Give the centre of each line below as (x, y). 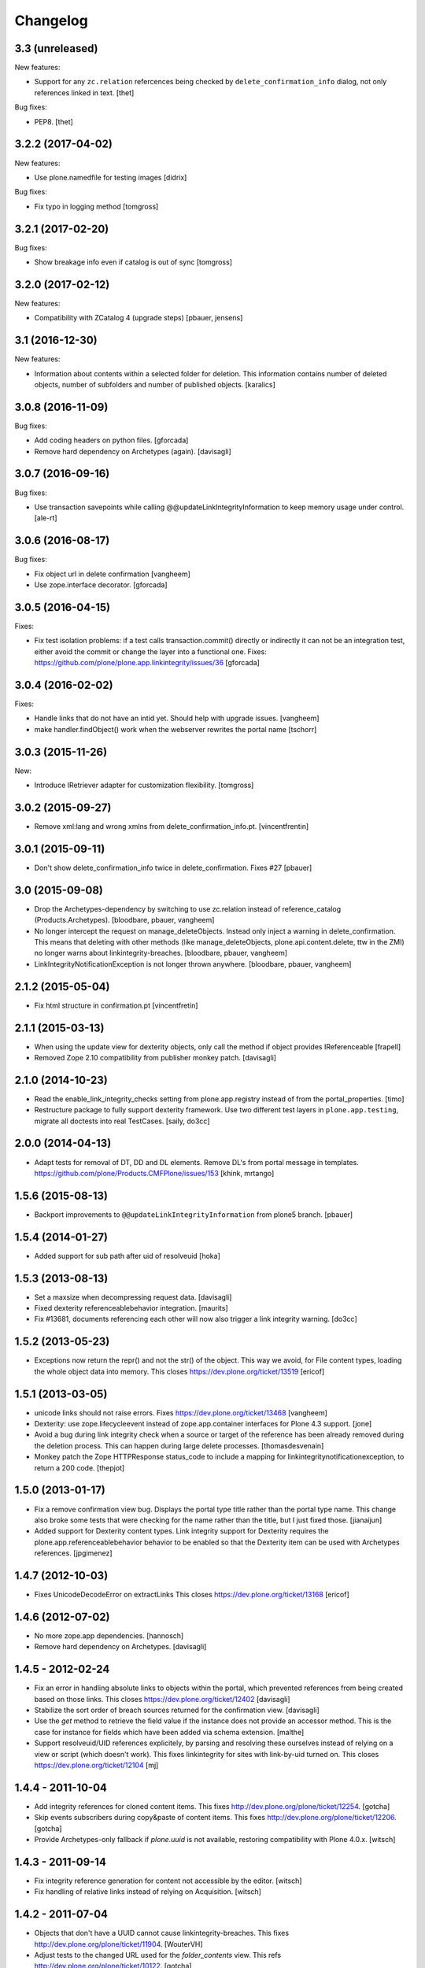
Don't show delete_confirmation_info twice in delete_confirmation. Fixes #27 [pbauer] (173, 867)
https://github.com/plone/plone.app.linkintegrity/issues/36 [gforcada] (147, 663)
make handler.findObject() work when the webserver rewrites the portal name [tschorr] (176, 729)
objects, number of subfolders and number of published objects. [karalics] (155, 384)
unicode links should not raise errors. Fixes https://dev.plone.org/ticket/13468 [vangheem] (181, 1412)
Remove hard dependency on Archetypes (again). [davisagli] (133, 451)
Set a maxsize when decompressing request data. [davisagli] (133, 1297)
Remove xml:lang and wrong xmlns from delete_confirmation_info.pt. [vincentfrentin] (172, 827)
